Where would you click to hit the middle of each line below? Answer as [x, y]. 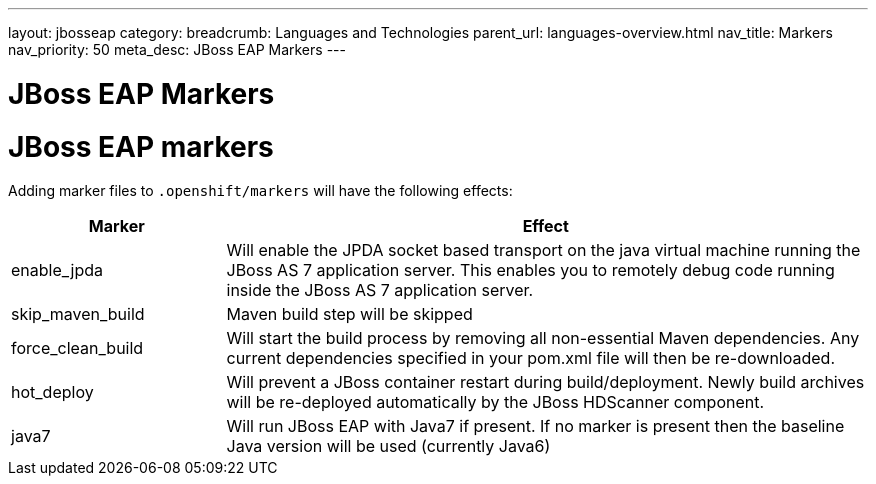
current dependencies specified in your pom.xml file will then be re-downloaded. [531, 358]
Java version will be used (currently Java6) [388, 446]
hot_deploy [52, 392]
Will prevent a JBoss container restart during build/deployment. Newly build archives [545, 382]
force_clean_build [77, 348]
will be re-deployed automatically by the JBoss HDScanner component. [495, 402]
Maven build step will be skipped [349, 314]
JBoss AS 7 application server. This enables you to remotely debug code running [530, 270]
